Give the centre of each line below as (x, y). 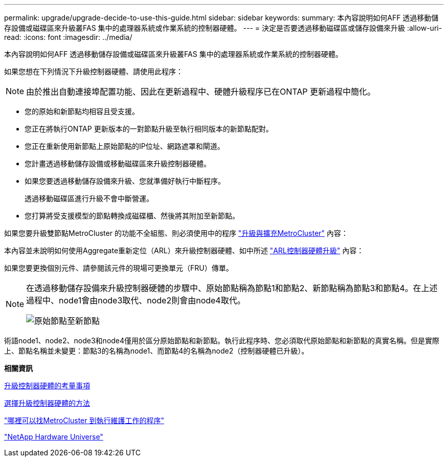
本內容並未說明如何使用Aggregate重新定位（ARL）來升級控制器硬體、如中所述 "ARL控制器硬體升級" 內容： (184, 250)
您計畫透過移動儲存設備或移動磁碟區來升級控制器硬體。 (118, 163)
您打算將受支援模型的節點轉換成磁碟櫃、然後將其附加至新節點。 (132, 216)
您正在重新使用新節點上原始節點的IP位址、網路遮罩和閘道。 (125, 146)
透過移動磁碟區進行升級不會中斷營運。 (89, 198)
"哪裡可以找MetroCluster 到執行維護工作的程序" (84, 420)
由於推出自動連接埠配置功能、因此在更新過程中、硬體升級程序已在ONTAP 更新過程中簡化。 (201, 92)
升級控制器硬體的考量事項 (47, 386)
